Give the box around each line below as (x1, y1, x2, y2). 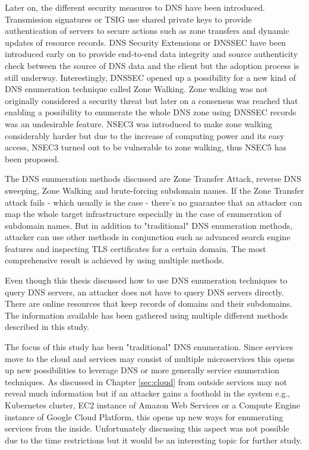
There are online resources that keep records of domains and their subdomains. (5, 297, 292, 310)
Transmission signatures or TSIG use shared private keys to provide (5, 12, 252, 25)
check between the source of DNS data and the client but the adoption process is (5, 59, 299, 71)
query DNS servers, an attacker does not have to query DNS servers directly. (5, 285, 284, 298)
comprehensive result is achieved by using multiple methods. (5, 254, 225, 266)
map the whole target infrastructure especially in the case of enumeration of (5, 207, 282, 220)
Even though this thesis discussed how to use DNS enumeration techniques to (5, 274, 288, 287)
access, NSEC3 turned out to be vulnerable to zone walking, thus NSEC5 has (5, 141, 287, 153)
